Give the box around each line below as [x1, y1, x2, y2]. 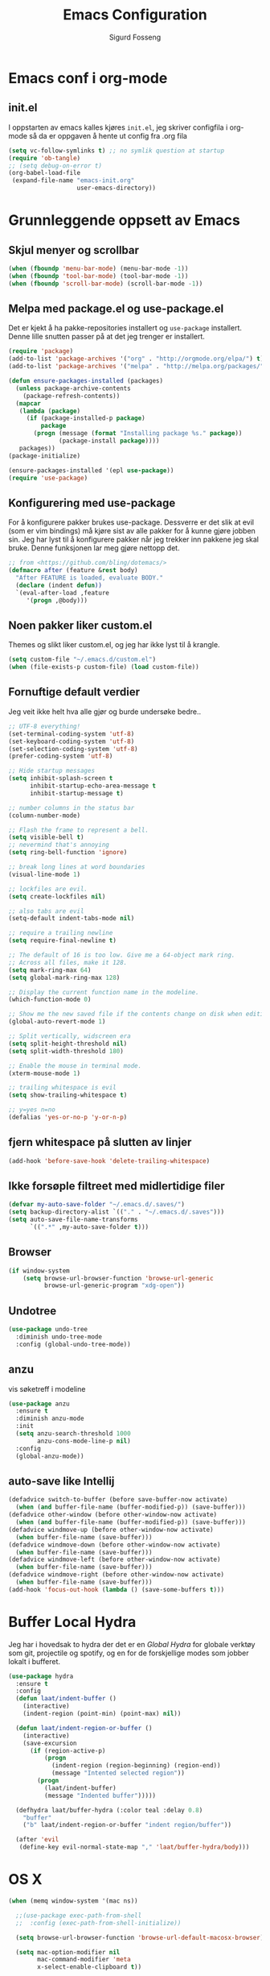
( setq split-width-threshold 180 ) [8, 1047, 125, 1055]
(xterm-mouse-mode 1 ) [8, 1069, 81, 1077]
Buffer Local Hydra [8, 1613, 137, 1631]
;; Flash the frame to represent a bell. [8, 826, 149, 834]
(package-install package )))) [59, 437, 160, 445]
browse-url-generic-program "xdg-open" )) [43, 1281, 185, 1290]
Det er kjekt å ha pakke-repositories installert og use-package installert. [8, 323, 243, 333]
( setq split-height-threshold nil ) [8, 1040, 128, 1048]
